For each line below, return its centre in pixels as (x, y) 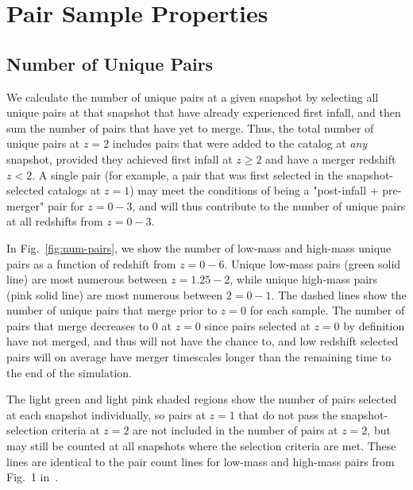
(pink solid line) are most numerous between (115, 294)
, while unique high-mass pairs (304, 279)
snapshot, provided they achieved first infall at (120, 158)
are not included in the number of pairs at (235, 430)
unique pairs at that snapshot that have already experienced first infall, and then (204, 112)
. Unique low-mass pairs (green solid (313, 263)
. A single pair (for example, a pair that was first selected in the (187, 174)
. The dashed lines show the (339, 294)
